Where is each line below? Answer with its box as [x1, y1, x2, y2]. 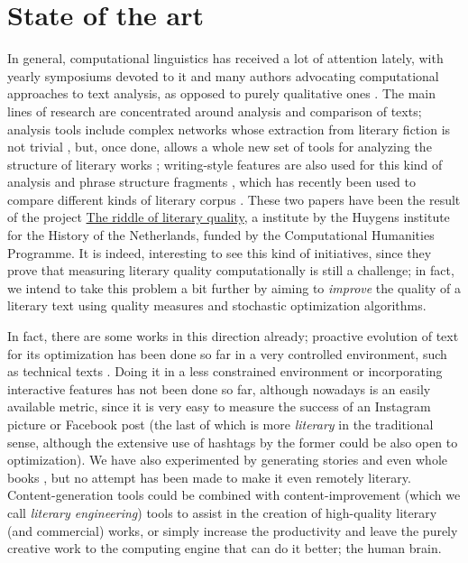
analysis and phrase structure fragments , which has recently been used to [7, 172, 416, 191]
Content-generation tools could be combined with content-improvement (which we [7, 485, 461, 504]
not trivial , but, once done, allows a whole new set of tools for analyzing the [7, 137, 432, 156]
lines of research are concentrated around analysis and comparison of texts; [7, 101, 422, 120]
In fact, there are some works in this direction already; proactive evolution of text [7, 327, 459, 346]
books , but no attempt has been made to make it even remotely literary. [7, 467, 411, 486]
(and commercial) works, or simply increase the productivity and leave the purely [7, 521, 458, 540]
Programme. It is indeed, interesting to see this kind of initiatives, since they [7, 243, 432, 262]
